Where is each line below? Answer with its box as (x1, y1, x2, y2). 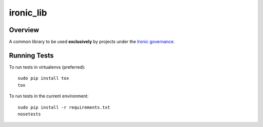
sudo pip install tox (18, 75, 69, 81)
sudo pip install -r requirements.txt (18, 105, 111, 110)
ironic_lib (9, 7, 47, 18)
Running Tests (9, 51, 54, 59)
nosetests (18, 111, 41, 117)
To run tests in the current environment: (9, 93, 89, 99)
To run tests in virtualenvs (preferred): (9, 64, 85, 70)
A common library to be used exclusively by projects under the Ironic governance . (9, 39, 175, 45)
